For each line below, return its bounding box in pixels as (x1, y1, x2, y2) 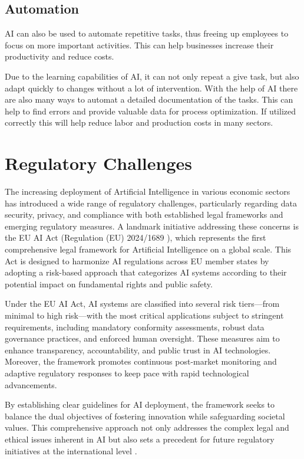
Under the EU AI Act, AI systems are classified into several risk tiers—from (5, 297, 280, 310)
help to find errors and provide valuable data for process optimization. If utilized (5, 104, 296, 117)
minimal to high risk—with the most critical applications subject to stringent (5, 309, 284, 322)
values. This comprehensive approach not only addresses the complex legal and (5, 421, 289, 434)
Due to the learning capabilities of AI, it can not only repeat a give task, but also (5, 70, 299, 82)
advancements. (5, 378, 57, 391)
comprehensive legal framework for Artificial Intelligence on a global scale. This (5, 243, 292, 255)
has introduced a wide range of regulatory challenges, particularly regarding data (5, 196, 297, 209)
